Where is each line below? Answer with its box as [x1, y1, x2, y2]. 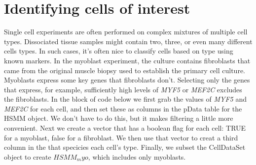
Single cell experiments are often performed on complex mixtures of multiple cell [4, 27, 248, 37]
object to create [4, 151, 51, 162]
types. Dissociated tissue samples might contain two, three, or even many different [4, 36, 253, 46]
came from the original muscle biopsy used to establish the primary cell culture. [4, 65, 246, 75]
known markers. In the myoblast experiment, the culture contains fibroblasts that [4, 55, 251, 65]
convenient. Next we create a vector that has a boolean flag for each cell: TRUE [4, 123, 246, 133]
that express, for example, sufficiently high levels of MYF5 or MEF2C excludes [4, 84, 242, 94]
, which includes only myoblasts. [88, 151, 186, 162]
